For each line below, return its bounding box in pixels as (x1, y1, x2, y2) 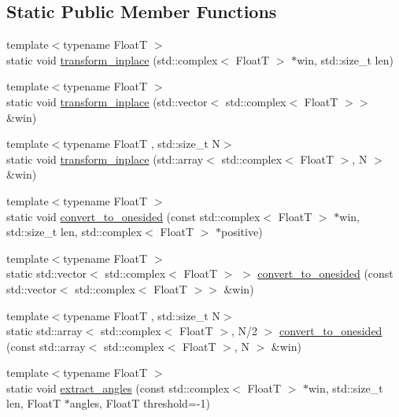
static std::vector (6, 265, 87, 282)
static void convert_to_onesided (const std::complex (6, 208, 260, 224)
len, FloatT (6, 395, 61, 411)
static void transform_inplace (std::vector (6, 93, 208, 109)
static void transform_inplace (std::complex (6, 51, 218, 68)
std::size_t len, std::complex (6, 223, 142, 240)
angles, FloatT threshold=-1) (69, 395, 210, 411)
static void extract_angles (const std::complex (6, 379, 230, 396)
